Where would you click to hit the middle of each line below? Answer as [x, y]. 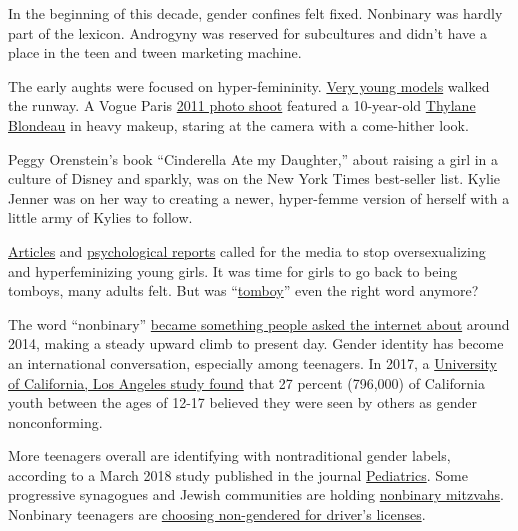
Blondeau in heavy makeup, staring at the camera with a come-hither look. [238, 124]
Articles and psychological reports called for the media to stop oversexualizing [247, 250]
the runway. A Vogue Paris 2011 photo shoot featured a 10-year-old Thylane [242, 105]
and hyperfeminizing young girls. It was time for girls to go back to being [233, 270]
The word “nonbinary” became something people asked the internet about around [259, 323]
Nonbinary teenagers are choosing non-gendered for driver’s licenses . [217, 514]
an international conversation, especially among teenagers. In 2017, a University [252, 362]
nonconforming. [55, 421]
